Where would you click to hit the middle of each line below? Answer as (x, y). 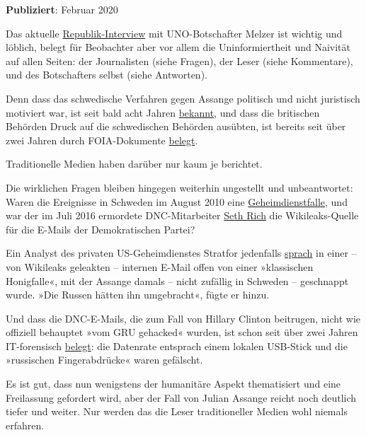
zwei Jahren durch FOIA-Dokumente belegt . (102, 140)
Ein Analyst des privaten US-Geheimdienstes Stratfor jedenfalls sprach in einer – (181, 253)
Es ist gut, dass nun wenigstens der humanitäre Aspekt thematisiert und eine (173, 384)
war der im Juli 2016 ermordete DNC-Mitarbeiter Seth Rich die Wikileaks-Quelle (182, 215)
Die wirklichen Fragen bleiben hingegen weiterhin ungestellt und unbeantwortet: (179, 187)
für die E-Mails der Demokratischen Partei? (101, 229)
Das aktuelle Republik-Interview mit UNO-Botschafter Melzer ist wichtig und (174, 33)
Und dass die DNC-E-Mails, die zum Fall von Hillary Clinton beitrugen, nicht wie (183, 318)
